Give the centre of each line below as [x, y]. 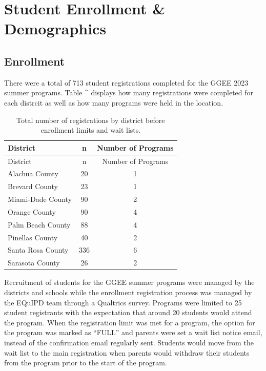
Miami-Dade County [40, 199]
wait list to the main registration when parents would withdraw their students [127, 352]
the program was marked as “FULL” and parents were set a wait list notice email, [133, 332]
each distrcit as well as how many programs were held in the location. [114, 102]
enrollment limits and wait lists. [91, 130]
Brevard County [33, 186]
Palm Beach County [39, 224]
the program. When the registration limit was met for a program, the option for [130, 322]
